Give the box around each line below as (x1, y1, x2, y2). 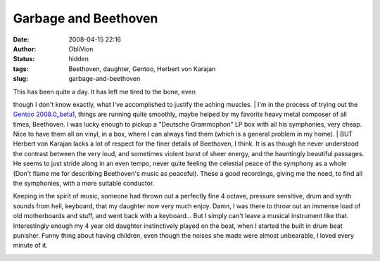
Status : (13, 55, 35, 63)
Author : (13, 44, 37, 53)
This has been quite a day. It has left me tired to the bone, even (13, 87, 196, 96)
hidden (68, 55, 89, 63)
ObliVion (68, 44, 94, 53)
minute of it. (13, 241, 49, 250)
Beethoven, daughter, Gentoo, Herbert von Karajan (68, 64, 216, 73)
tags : (13, 64, 29, 73)
